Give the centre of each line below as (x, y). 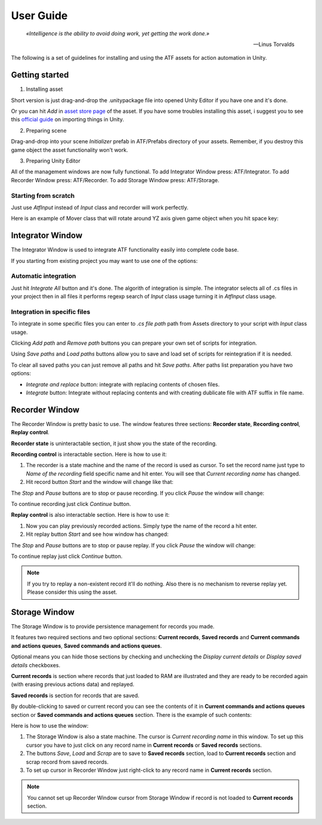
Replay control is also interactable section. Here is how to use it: (90, 515)
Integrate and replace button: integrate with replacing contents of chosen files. (123, 384)
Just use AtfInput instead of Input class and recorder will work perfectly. (100, 207)
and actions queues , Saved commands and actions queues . (86, 646)
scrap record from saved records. (67, 762)
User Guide (39, 16)
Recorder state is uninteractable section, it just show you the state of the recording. (114, 443)
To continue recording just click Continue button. (71, 504)
